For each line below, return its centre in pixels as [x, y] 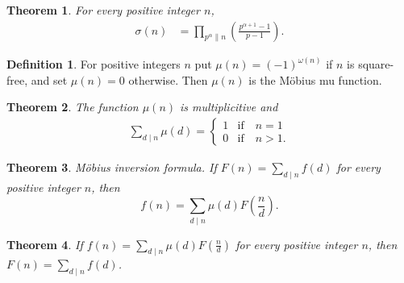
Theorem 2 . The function [73, 107]
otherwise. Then [168, 79]
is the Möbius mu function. [315, 79]
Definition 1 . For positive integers [94, 64]
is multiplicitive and [229, 107]
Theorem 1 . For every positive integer [103, 10]
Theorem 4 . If [45, 244]
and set [49, 79]
